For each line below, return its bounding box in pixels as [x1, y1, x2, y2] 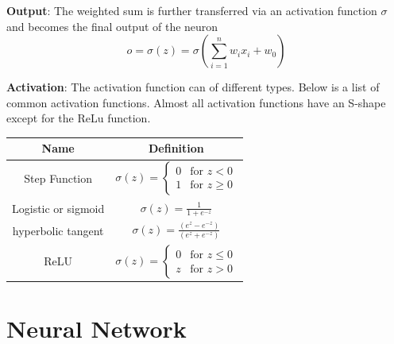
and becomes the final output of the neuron [6, 17, 218, 34]
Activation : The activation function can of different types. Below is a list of [6, 79, 380, 95]
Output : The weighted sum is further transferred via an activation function [6, 2, 377, 18]
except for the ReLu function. [6, 110, 151, 126]
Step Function [24, 170, 93, 187]
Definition [149, 140, 204, 157]
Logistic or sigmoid [12, 199, 105, 216]
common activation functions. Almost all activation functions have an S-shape [6, 94, 386, 110]
